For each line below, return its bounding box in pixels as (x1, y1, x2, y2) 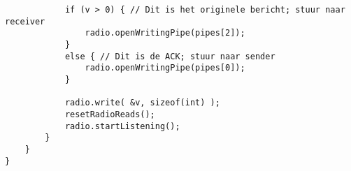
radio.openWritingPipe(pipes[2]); (85, 28, 245, 38)
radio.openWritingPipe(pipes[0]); (85, 63, 245, 73)
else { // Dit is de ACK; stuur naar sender (64, 51, 275, 61)
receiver (5, 16, 45, 27)
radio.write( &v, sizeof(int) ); (64, 98, 220, 108)
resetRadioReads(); (64, 109, 155, 119)
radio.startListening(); (64, 121, 180, 131)
